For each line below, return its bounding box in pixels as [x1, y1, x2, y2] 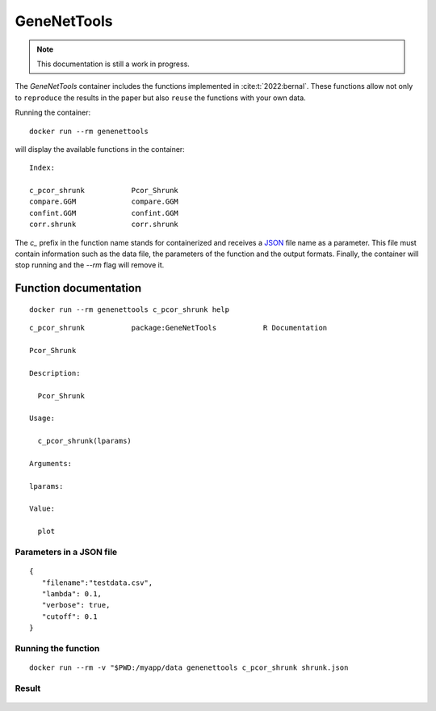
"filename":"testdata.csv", [41, 578, 153, 587]
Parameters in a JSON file [15, 546, 118, 557]
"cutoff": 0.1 [41, 612, 98, 621]
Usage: [29, 414, 56, 423]
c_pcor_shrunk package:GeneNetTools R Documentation [29, 323, 328, 333]
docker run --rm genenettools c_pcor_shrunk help [29, 305, 230, 314]
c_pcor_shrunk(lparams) [37, 436, 132, 446]
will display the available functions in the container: [15, 144, 185, 154]
